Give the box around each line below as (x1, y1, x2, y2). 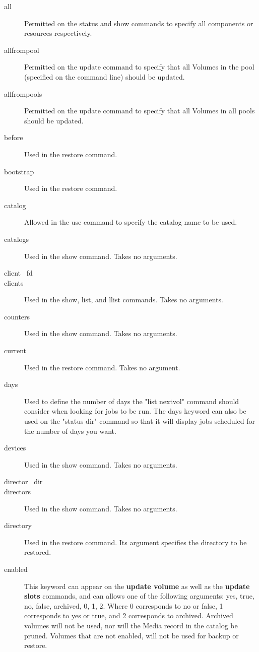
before (4, 132, 23, 143)
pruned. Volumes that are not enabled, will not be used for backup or (24, 630, 239, 640)
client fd (4, 268, 33, 278)
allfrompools (4, 88, 42, 99)
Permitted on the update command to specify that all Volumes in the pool (24, 61, 254, 72)
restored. (24, 547, 51, 557)
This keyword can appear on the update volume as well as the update (24, 580, 250, 591)
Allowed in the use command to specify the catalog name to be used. (24, 217, 237, 227)
